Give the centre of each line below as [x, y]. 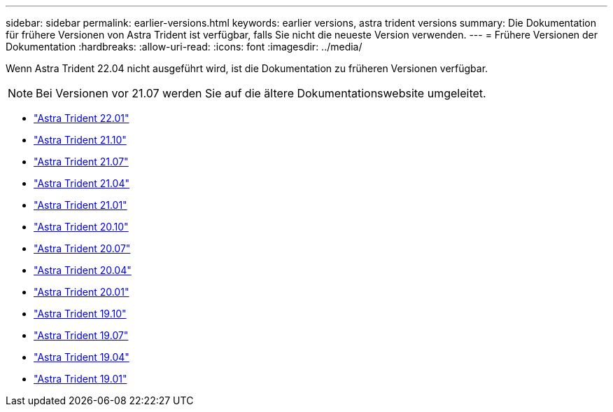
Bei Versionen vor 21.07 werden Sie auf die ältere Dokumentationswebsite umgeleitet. [261, 93]
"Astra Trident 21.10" [80, 140]
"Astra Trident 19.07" [81, 335]
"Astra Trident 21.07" [81, 162]
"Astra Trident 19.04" [82, 357]
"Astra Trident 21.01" [80, 205]
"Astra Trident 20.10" [81, 227]
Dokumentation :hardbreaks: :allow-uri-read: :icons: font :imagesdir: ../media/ [184, 47]
